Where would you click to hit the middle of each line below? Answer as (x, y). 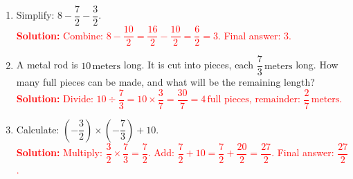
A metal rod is (47, 65)
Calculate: (38, 129)
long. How (317, 65)
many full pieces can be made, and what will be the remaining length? (165, 82)
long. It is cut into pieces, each (188, 65)
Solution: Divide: (55, 98)
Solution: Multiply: (59, 152)
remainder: (278, 100)
